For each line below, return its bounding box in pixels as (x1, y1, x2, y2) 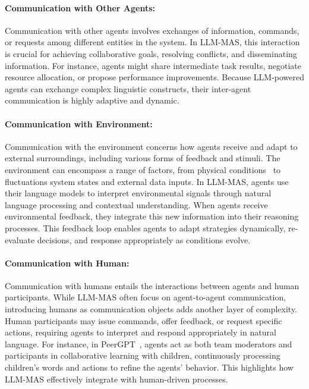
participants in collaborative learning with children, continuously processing (5, 349, 280, 362)
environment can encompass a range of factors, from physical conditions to (5, 163, 281, 175)
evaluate (5, 233, 35, 246)
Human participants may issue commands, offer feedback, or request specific (5, 314, 282, 327)
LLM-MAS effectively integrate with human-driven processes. (5, 372, 228, 385)
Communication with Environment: (5, 117, 153, 130)
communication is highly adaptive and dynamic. (5, 94, 179, 106)
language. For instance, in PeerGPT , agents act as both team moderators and (5, 337, 292, 350)
